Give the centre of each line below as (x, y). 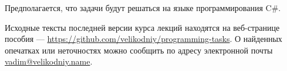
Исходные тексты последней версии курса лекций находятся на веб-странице (142, 27)
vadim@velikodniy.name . (49, 61)
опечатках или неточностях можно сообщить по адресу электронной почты (139, 50)
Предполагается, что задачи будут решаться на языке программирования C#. (143, 8)
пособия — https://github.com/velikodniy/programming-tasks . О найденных (143, 39)
